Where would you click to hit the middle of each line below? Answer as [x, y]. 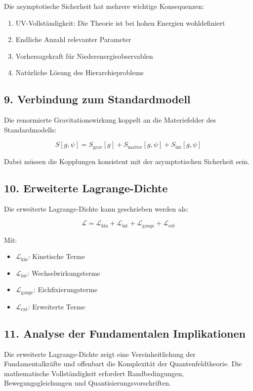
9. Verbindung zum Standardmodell [97, 99]
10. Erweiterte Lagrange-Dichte [86, 188]
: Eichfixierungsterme [65, 289]
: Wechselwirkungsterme [64, 273]
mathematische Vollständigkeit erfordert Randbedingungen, [94, 373]
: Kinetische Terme [56, 256]
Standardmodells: [30, 129]
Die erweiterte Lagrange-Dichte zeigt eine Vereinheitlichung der [100, 354]
